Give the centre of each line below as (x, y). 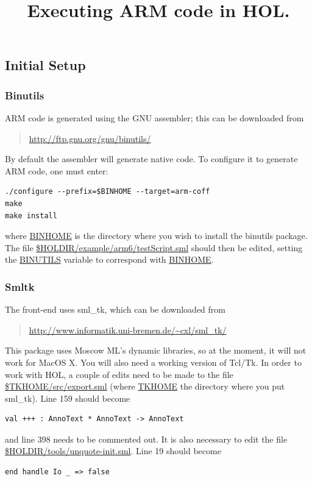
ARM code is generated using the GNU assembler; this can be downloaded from (154, 117)
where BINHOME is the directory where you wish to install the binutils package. (156, 236)
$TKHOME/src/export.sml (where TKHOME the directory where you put (145, 386)
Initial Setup (45, 65)
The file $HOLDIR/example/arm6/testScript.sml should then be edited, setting (154, 247)
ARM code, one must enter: (57, 170)
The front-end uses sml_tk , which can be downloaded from (115, 309)
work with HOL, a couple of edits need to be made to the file (119, 374)
